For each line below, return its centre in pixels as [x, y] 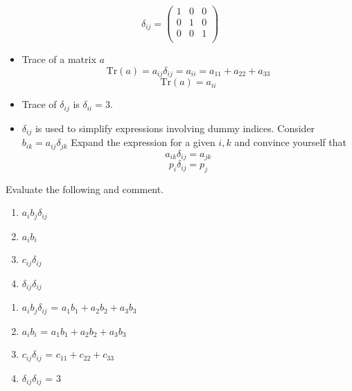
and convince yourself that [290, 142]
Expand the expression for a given [143, 142]
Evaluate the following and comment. [85, 189]
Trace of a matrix [59, 59]
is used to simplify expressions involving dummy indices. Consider [175, 128]
